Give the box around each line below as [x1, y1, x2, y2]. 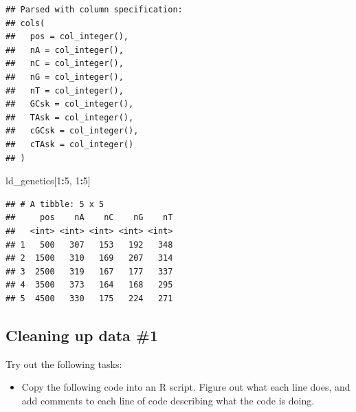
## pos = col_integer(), [5, 32, 129, 42]
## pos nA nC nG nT [5, 213, 173, 223]
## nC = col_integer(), [5, 58, 124, 69]
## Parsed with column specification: [5, 5, 183, 14]
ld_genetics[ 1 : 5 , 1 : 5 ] [5, 173, 91, 188]
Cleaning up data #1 [5, 324, 159, 345]
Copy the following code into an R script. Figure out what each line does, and [21, 380, 351, 394]
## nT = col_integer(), [5, 85, 124, 96]
